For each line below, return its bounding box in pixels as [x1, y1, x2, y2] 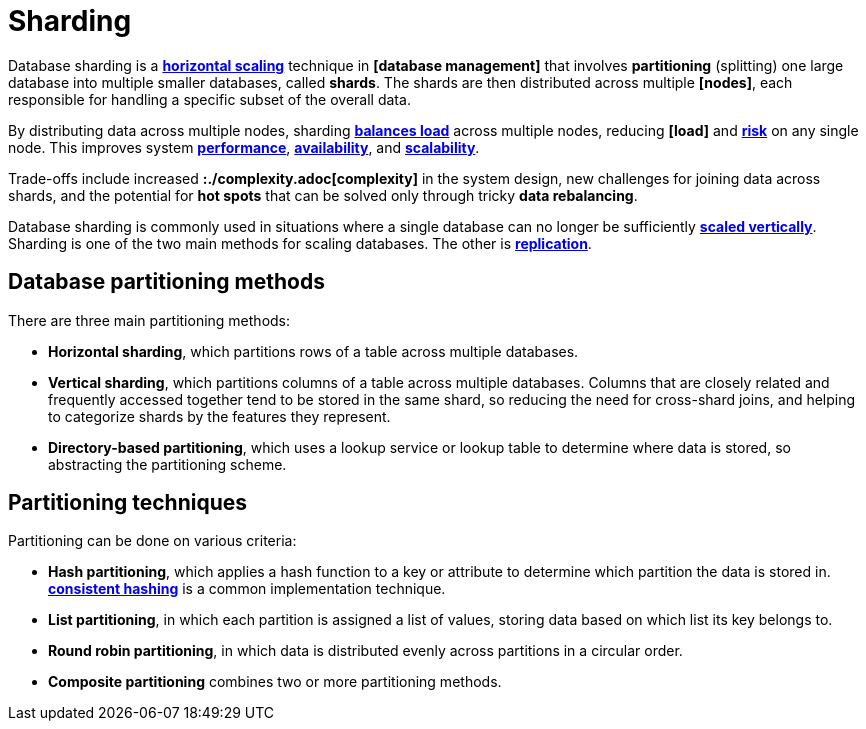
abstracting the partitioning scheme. [48, 455, 287, 473]
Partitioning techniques [8, 490, 247, 516]
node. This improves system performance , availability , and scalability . [8, 138, 480, 156]
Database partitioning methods [8, 269, 325, 295]
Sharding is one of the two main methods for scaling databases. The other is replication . [8, 234, 592, 252]
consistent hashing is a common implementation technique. [48, 580, 446, 598]
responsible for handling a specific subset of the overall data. [8, 90, 411, 108]
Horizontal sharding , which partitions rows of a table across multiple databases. [48, 342, 579, 360]
